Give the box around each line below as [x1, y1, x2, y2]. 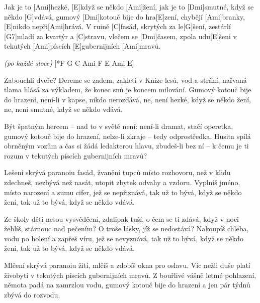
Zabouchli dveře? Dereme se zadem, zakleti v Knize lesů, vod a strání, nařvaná [4, 74, 247, 85]
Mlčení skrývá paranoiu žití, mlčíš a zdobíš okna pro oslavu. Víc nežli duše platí [4, 260, 250, 270]
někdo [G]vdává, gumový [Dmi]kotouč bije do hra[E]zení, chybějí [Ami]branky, [4, 11, 245, 22]
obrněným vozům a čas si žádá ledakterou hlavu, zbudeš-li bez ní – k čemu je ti [4, 140, 249, 151]
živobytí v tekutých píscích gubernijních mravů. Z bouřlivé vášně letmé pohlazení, [4, 269, 256, 280]
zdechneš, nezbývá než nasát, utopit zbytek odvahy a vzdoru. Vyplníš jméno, [4, 177, 240, 187]
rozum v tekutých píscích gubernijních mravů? [4, 150, 147, 161]
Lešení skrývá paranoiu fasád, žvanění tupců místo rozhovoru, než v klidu [4, 167, 231, 178]
